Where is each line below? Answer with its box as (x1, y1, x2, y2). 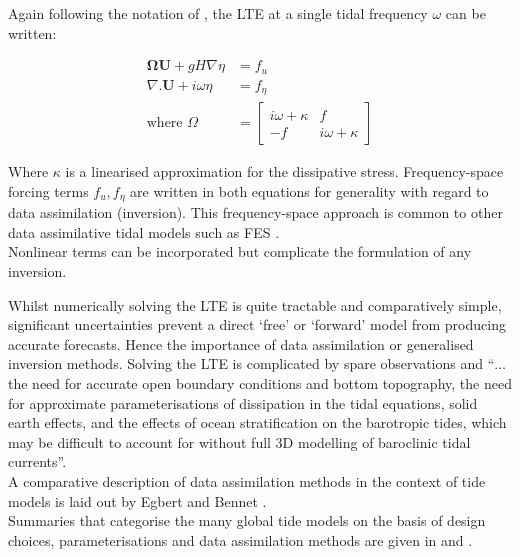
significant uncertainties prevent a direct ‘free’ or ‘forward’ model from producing (8, 314, 506, 335)
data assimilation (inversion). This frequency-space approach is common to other (8, 202, 503, 223)
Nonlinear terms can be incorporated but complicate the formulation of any (8, 241, 472, 262)
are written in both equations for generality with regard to (130, 180, 489, 201)
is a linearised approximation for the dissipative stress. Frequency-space (65, 161, 504, 182)
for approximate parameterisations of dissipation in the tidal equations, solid (8, 392, 478, 413)
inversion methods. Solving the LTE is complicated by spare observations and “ (8, 353, 495, 374)
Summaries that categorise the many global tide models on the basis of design (8, 510, 486, 531)
